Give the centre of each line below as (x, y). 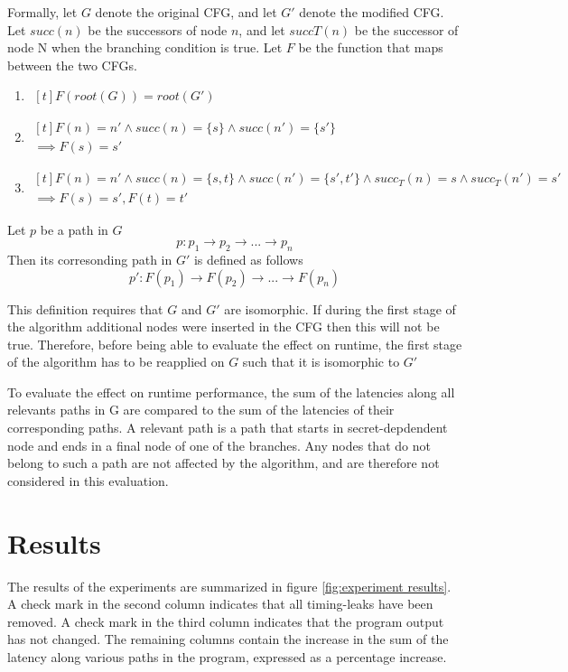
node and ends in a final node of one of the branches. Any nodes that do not (219, 445)
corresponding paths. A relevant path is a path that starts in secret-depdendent (228, 428)
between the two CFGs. (72, 65)
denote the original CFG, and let (186, 12)
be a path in (74, 229)
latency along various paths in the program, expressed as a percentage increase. (227, 656)
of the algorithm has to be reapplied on (116, 362)
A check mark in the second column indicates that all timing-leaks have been (220, 604)
